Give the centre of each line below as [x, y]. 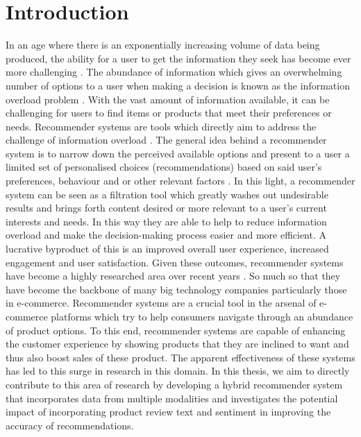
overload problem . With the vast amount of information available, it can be [168, 99]
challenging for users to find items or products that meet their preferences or [169, 113]
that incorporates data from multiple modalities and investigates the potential [172, 398]
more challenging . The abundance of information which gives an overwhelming [174, 72]
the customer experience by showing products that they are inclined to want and [177, 344]
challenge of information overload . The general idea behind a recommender [166, 140]
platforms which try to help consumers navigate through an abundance [202, 316]
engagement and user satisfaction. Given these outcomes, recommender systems [175, 262]
